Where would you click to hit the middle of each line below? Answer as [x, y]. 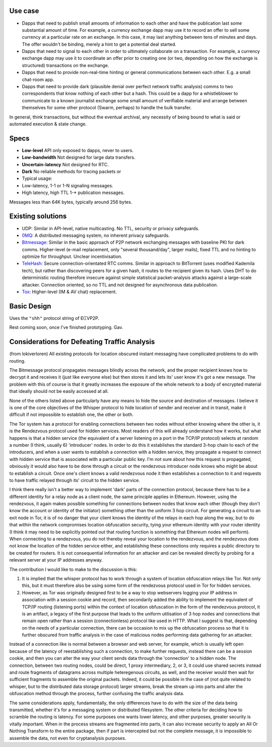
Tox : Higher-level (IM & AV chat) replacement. [69, 292]
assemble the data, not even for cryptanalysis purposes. [68, 738]
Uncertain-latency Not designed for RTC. [65, 164]
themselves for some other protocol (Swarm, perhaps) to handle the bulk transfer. [107, 108]
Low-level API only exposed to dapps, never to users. [78, 150]
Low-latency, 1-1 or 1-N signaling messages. [67, 185]
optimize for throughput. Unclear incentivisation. [72, 256]
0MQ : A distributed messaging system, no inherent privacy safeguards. [96, 235]
